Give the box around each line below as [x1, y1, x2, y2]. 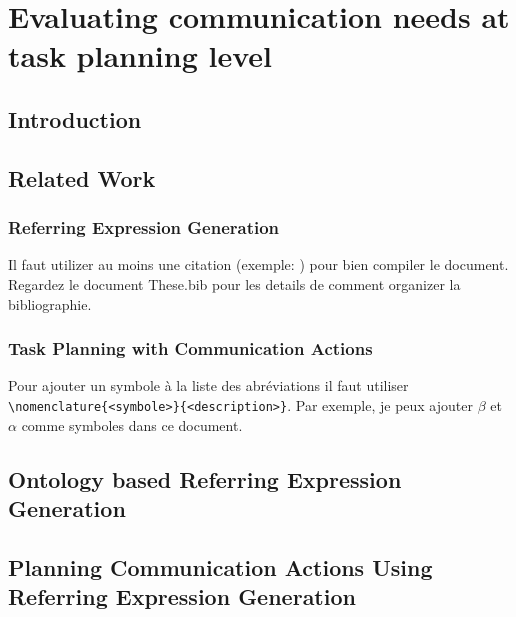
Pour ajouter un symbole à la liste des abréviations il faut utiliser [8, 375, 409, 396]
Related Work [8, 162, 156, 193]
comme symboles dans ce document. [21, 414, 243, 435]
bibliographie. [8, 293, 92, 314]
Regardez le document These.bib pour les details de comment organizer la [8, 273, 461, 294]
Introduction [8, 103, 142, 134]
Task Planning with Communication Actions [8, 336, 373, 361]
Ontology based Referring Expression [8, 463, 402, 494]
